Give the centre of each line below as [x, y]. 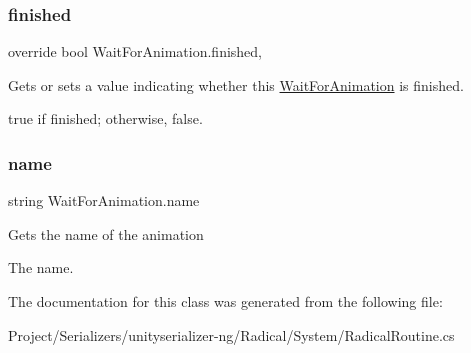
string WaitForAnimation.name [104, 200]
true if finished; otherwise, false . [105, 118]
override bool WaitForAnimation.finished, [135, 51]
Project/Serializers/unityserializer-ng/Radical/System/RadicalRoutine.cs [231, 334]
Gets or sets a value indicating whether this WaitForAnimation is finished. [236, 84]
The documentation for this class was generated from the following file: [225, 301]
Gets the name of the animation [106, 233]
